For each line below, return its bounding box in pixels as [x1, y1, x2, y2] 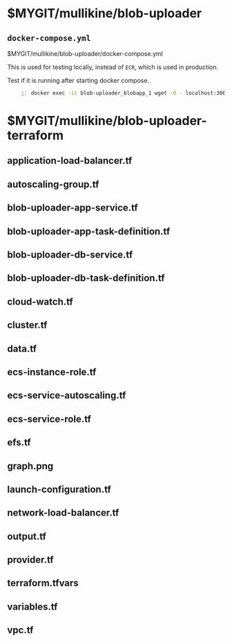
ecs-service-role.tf [7, 413, 92, 425]
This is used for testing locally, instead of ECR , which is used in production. [7, 63, 219, 71]
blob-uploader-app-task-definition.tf [7, 225, 171, 237]
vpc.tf [7, 624, 34, 636]
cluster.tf [7, 320, 48, 331]
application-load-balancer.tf [7, 155, 133, 167]
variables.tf [7, 601, 58, 612]
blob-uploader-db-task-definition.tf [7, 272, 165, 284]
